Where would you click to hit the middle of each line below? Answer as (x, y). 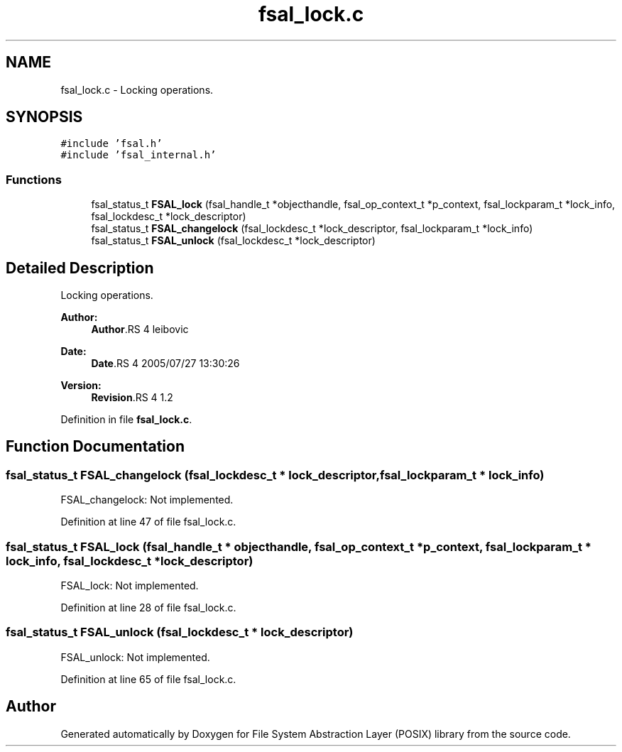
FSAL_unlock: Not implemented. (135, 657)
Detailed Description (80, 268)
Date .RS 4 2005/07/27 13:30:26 (165, 364)
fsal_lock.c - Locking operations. (137, 89)
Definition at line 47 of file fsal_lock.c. (148, 522)
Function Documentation (95, 447)
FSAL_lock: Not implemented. (130, 585)
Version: (81, 386)
